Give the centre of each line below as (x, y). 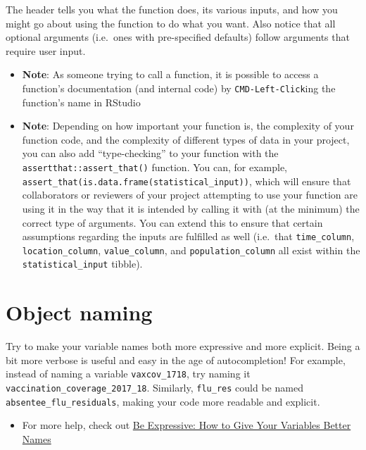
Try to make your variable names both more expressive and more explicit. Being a (183, 346)
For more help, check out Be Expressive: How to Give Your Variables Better (187, 425)
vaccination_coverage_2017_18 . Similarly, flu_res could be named (154, 388)
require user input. (46, 50)
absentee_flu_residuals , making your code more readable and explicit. (163, 401)
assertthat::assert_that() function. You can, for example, (155, 167)
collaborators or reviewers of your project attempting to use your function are (190, 195)
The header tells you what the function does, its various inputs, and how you (172, 9)
